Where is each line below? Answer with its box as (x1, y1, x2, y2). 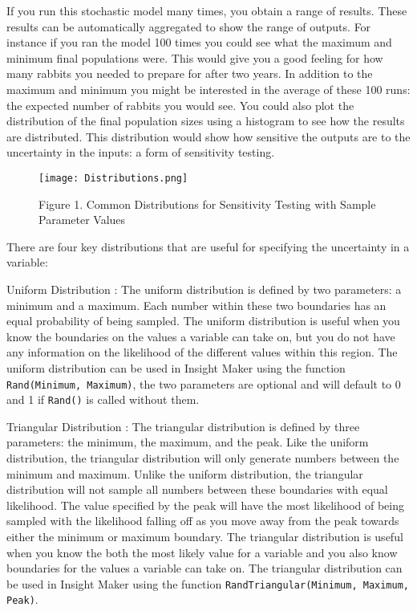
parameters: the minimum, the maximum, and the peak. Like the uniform (6, 434, 369, 450)
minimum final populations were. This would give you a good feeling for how (6, 49, 383, 66)
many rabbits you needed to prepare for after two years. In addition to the (6, 65, 373, 82)
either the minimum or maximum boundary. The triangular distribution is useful (6, 528, 403, 544)
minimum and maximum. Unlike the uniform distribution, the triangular (6, 465, 363, 482)
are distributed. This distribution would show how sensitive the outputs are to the (6, 128, 411, 145)
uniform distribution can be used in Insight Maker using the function (6, 359, 346, 376)
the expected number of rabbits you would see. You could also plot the (6, 96, 354, 113)
